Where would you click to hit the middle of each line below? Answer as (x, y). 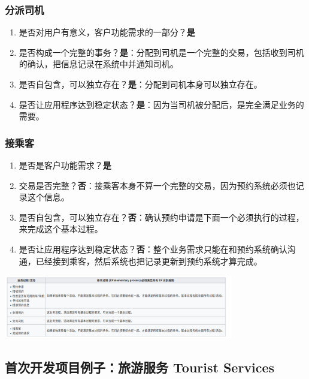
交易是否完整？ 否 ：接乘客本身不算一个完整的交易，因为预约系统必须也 (157, 185)
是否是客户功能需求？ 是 (65, 165)
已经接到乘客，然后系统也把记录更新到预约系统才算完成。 (149, 261)
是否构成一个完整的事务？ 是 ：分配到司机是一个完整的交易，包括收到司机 (161, 52)
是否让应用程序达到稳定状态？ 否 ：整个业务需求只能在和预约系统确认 (153, 249)
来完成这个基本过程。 (61, 229)
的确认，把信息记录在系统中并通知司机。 (99, 64)
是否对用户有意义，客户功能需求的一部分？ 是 (107, 32)
